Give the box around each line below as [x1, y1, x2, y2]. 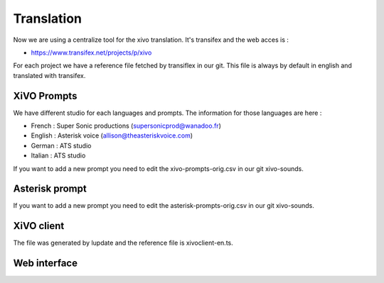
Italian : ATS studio [31, 151, 86, 160]
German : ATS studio [31, 141, 92, 150]
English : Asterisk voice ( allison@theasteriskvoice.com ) [31, 131, 193, 140]
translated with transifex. [13, 71, 86, 79]
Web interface [13, 257, 78, 270]
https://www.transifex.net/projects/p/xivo [31, 48, 152, 57]
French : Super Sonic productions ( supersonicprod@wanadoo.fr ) [31, 121, 222, 131]
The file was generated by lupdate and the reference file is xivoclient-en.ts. [13, 238, 234, 248]
